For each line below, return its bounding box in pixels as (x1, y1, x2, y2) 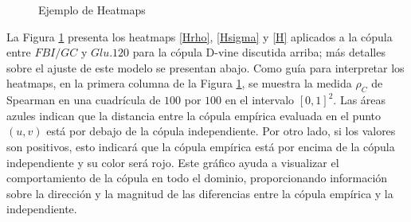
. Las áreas (333, 92, 386, 108)
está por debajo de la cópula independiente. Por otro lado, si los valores (46, 123, 396, 139)
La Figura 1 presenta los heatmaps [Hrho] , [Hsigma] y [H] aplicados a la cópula (6, 28, 393, 45)
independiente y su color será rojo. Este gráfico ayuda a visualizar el (6, 154, 339, 170)
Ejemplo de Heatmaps (38, 2, 146, 18)
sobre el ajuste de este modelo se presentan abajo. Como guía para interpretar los (6, 59, 405, 76)
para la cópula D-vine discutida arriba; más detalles (132, 44, 386, 60)
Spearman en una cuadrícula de (6, 92, 161, 108)
